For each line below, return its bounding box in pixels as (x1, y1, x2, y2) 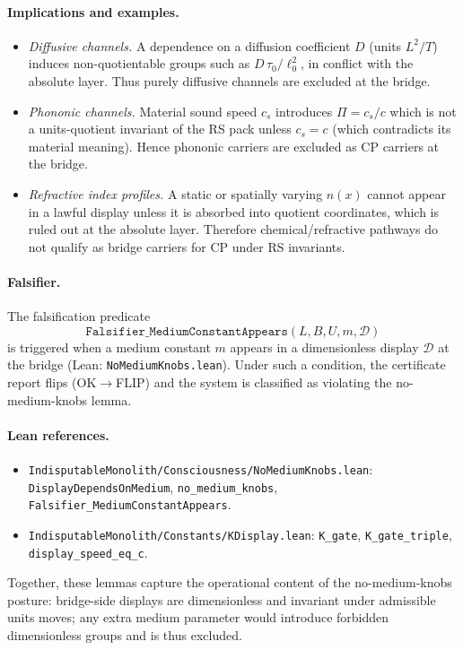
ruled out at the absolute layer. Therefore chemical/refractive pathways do (28, 220, 438, 238)
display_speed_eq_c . (28, 542, 148, 561)
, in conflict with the (301, 54, 414, 73)
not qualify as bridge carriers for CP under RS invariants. (28, 237, 345, 256)
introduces (275, 101, 333, 120)
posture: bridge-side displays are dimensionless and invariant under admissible (7, 590, 436, 609)
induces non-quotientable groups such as (28, 54, 250, 73)
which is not (389, 101, 457, 120)
